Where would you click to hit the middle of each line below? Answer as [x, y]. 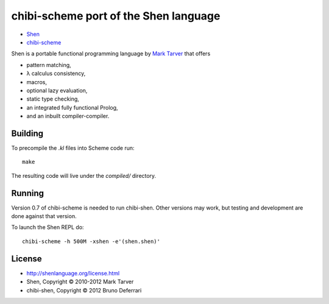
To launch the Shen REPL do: [48, 227]
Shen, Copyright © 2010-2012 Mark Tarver [80, 282]
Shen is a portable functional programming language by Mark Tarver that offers [111, 54]
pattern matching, [49, 65]
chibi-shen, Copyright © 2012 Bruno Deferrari [84, 290]
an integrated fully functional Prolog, [72, 107]
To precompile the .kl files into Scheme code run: [73, 148]
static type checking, [53, 99]
